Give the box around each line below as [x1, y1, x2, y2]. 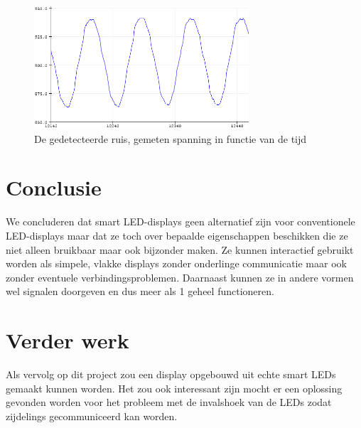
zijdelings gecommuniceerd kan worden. [6, 408, 178, 423]
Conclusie [6, 173, 102, 202]
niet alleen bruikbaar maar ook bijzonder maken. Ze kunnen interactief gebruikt [6, 242, 354, 257]
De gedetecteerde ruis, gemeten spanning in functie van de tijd [34, 131, 307, 146]
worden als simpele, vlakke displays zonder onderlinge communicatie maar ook [6, 256, 347, 271]
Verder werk [6, 326, 129, 355]
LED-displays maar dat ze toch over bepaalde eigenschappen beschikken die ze [6, 228, 348, 242]
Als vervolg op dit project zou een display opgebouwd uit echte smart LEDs [6, 367, 336, 382]
